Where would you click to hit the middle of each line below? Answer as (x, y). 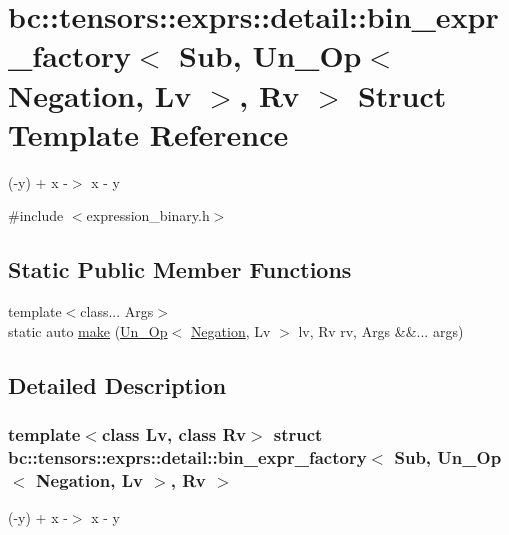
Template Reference (148, 133)
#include (36, 215)
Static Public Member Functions (180, 269)
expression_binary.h (148, 215)
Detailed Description (117, 384)
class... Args (117, 311)
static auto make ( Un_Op (88, 330)
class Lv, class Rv (173, 433)
